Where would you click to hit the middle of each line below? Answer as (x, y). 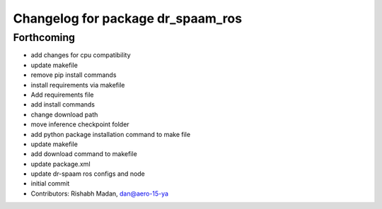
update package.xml (61, 164)
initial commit (50, 184)
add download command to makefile (84, 154)
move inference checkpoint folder (80, 124)
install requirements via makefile (78, 85)
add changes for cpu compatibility (81, 55)
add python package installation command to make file (111, 134)
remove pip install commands (74, 75)
